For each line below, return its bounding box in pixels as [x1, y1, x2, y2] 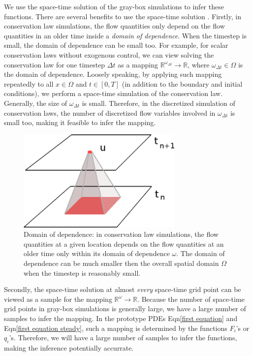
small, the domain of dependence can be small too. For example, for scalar [4, 40, 228, 50]
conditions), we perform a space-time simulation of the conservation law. [4, 88, 223, 98]
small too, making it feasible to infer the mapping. [4, 117, 156, 128]
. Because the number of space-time [137, 293, 245, 304]
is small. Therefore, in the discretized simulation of [82, 97, 235, 108]
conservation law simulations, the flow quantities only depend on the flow [4, 21, 225, 31]
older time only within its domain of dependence [24, 248, 170, 259]
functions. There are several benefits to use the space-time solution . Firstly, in [4, 11, 241, 21]
